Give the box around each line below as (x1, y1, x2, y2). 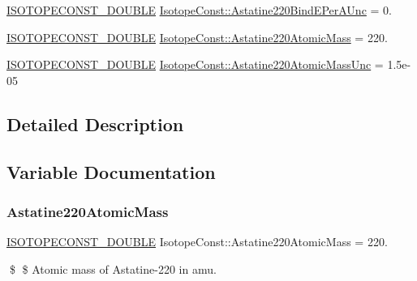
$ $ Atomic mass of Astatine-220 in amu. (9, 260, 217, 277)
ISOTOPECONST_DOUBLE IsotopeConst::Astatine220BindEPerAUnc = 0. (6, 2, 392, 18)
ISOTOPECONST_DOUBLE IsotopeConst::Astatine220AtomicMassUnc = (6, 56, 384, 73)
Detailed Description (6, 111, 184, 136)
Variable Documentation (6, 159, 216, 184)
